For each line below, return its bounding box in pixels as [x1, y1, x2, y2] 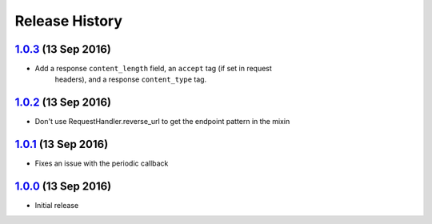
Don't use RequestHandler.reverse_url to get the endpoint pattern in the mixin [34, 117, 290, 126]
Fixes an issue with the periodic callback [34, 158, 169, 168]
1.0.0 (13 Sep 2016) [14, 180, 112, 194]
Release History [14, 12, 123, 30]
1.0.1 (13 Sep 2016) [14, 138, 109, 151]
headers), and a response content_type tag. [54, 74, 207, 84]
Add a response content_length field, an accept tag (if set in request [34, 64, 272, 74]
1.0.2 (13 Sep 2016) [14, 96, 112, 110]
